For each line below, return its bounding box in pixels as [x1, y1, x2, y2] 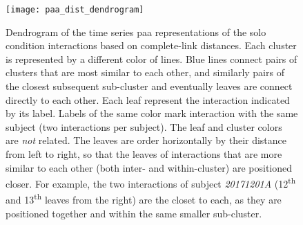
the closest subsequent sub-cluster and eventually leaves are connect [6, 79, 293, 93]
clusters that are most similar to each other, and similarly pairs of [6, 65, 284, 80]
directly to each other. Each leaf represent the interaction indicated [6, 92, 290, 107]
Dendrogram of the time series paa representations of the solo [6, 24, 266, 39]
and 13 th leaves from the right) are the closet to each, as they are [6, 190, 282, 207]
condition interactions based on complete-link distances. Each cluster [6, 38, 297, 53]
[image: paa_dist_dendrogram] [6, 5, 144, 15]
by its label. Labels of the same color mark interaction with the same [6, 106, 298, 120]
